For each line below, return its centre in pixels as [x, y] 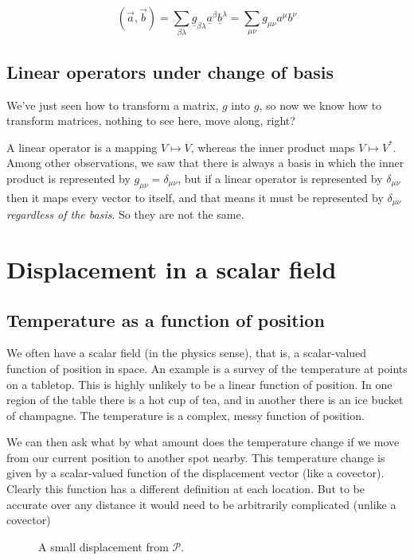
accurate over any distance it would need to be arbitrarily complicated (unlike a [201, 504]
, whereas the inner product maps [273, 147]
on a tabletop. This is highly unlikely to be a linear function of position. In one [199, 384]
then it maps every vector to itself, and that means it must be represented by [195, 197]
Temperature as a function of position [166, 319]
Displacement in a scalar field [172, 268]
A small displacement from [103, 546]
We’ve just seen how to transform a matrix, [113, 105]
